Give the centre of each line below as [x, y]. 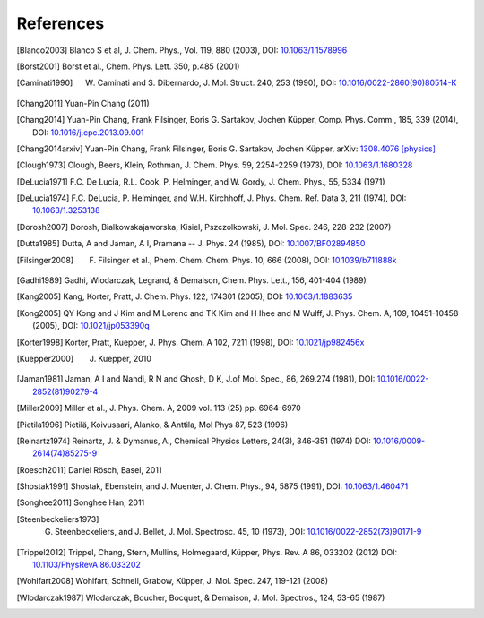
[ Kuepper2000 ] [45, 358]
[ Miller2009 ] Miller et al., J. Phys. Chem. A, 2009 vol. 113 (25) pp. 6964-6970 [159, 408]
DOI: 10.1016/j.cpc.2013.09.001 [88, 132]
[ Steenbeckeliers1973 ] [58, 519]
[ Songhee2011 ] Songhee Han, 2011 [81, 502]
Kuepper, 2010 [125, 358]
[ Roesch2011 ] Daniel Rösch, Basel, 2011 [89, 469]
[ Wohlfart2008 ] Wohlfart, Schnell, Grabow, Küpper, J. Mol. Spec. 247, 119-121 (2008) [173, 581]
